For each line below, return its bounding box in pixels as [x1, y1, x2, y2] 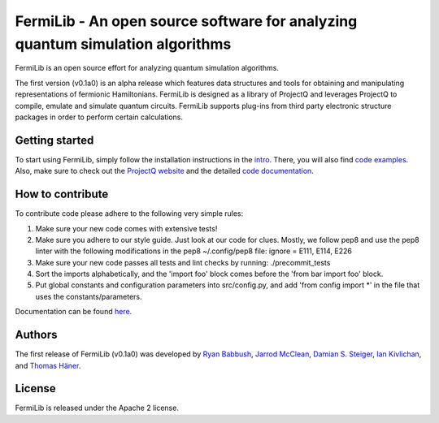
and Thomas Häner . [15, 360, 81, 370]
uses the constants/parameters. [35, 291, 142, 301]
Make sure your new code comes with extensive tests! [35, 223, 218, 233]
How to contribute [15, 188, 109, 201]
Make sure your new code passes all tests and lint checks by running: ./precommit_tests [35, 257, 331, 267]
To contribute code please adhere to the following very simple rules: [15, 209, 244, 218]
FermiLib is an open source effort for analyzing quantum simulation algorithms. [15, 63, 280, 73]
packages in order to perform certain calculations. [15, 112, 183, 122]
